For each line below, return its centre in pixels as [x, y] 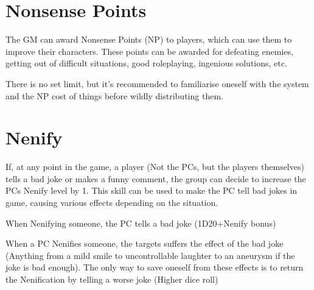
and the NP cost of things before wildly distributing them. [114, 95]
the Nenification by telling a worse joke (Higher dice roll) [112, 279]
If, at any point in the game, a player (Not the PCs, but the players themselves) [155, 167]
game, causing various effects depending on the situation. [112, 202]
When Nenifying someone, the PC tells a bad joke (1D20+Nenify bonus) [141, 223]
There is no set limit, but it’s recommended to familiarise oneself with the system [157, 83]
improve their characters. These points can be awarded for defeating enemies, [150, 51]
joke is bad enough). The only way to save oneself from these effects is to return [155, 267]
